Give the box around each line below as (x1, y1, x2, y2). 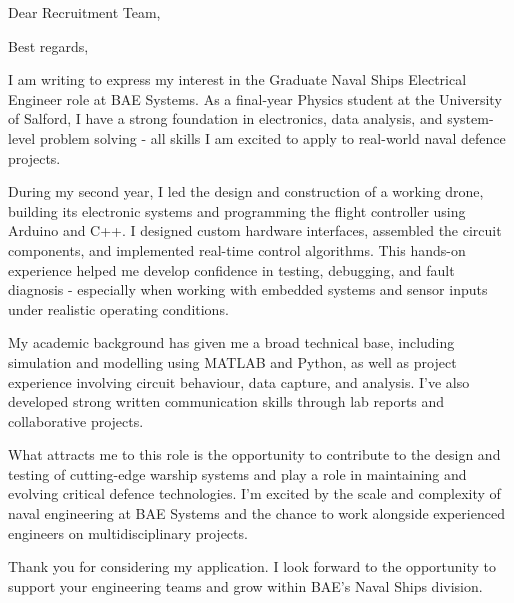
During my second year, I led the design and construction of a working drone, (8, 181, 484, 202)
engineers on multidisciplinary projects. (8, 522, 248, 543)
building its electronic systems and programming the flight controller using (8, 200, 466, 221)
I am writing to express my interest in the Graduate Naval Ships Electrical (8, 69, 467, 90)
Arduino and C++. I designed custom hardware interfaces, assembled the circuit (8, 220, 502, 241)
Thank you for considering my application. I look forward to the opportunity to (8, 556, 497, 577)
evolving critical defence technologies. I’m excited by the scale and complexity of (8, 483, 501, 504)
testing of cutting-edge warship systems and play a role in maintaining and (8, 463, 467, 484)
